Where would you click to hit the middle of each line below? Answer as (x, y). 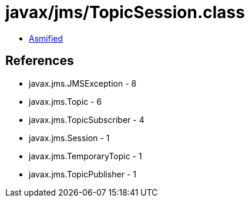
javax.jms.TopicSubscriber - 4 (87, 119)
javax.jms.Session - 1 (69, 138)
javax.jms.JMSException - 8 (83, 83)
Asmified (46, 38)
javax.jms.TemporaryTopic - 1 (85, 156)
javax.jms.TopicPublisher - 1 (83, 174)
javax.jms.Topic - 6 (65, 101)
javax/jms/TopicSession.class (125, 12)
